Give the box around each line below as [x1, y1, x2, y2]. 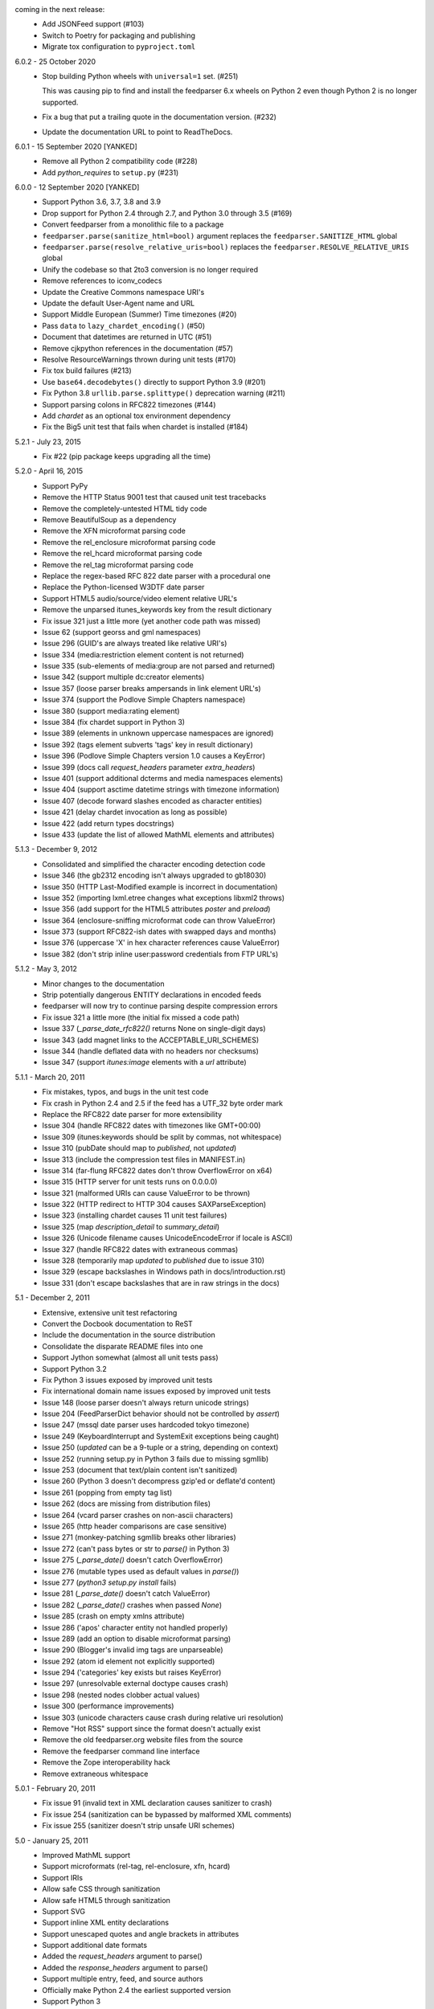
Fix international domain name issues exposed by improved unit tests [42, 1386, 271, 1396]
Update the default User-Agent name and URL [42, 298, 195, 308]
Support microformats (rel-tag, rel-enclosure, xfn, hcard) [42, 1861, 231, 1872]
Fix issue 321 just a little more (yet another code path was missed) [42, 616, 261, 626]
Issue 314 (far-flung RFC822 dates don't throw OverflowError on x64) [42, 1165, 272, 1175]
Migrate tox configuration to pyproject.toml [42, 42, 196, 51]
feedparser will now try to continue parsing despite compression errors [42, 1001, 278, 1011]
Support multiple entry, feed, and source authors [42, 1974, 204, 1984]
